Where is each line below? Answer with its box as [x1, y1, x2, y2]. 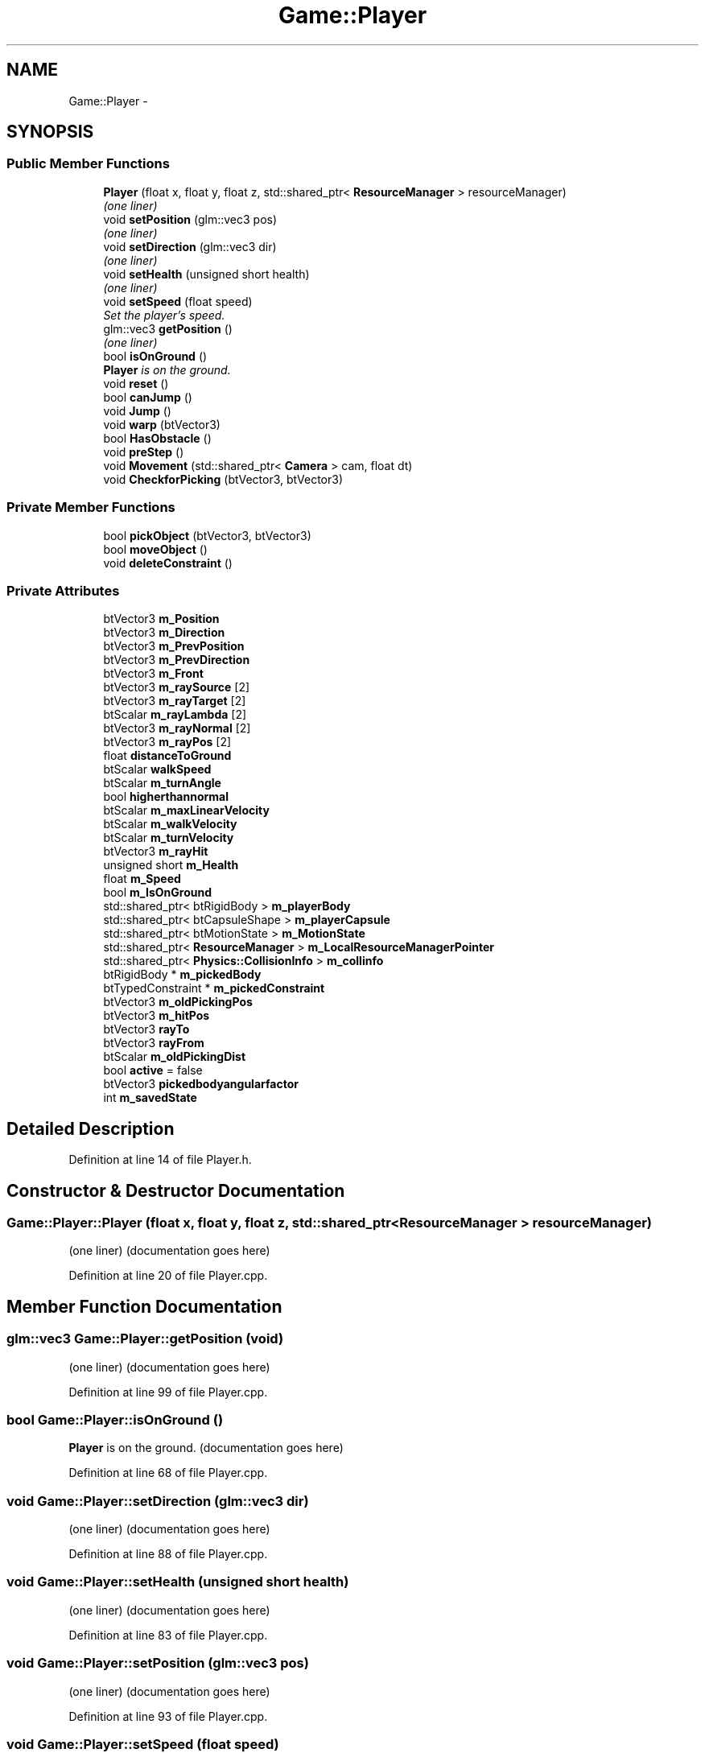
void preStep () [103, 444, 184, 459]
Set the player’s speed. [103, 307, 225, 322]
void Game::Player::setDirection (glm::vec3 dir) [6, 1492, 309, 1509]
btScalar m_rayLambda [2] [103, 707, 247, 722]
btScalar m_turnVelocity [103, 831, 234, 845]
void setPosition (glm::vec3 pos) [103, 212, 278, 226]
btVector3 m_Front [103, 666, 204, 681]
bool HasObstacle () [103, 431, 212, 445]
